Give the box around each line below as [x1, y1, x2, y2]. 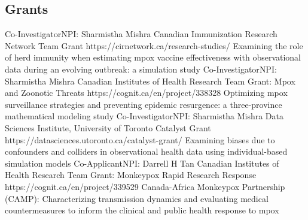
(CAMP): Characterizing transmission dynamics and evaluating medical [5, 192, 269, 204]
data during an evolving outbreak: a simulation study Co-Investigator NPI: [5, 62, 277, 75]
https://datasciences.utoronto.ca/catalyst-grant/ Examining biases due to [5, 133, 275, 146]
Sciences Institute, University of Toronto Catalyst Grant [5, 121, 211, 134]
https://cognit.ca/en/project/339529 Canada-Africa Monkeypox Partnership [5, 180, 285, 192]
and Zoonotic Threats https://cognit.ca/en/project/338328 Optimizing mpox [5, 86, 288, 99]
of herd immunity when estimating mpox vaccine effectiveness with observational [5, 51, 301, 64]
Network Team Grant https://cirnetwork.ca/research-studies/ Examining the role [5, 39, 303, 52]
